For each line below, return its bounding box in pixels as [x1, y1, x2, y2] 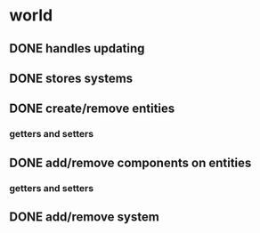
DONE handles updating [9, 41, 145, 56]
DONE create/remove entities [9, 101, 175, 116]
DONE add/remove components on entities [9, 155, 252, 170]
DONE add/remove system [9, 209, 160, 224]
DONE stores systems [9, 70, 134, 85]
